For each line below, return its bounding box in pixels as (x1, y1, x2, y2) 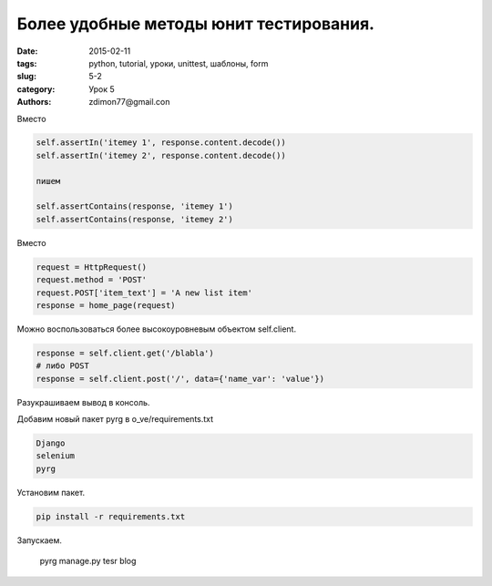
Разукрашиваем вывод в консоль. (16, 396, 150, 407)
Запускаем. (16, 534, 63, 546)
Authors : (16, 97, 52, 108)
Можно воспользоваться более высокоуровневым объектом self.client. (16, 324, 296, 334)
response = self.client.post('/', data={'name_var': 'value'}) (36, 374, 325, 384)
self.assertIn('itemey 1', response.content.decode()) (36, 138, 286, 148)
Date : (16, 46, 38, 57)
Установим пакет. (16, 487, 86, 498)
